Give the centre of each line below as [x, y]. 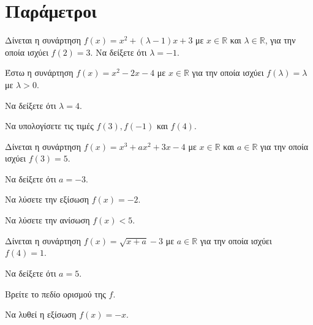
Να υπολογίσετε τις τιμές [49, 126]
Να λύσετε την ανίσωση [47, 220]
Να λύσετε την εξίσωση [47, 199]
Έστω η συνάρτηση [39, 73]
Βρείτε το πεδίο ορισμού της [55, 293]
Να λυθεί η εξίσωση [41, 314]
